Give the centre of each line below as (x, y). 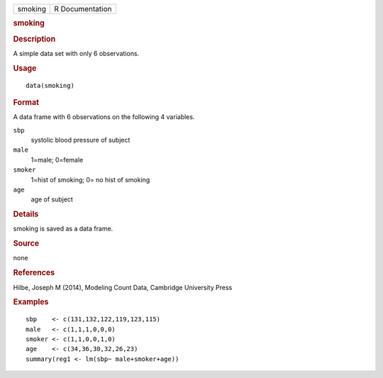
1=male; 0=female (57, 160)
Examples (31, 302)
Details (26, 214)
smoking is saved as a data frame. (63, 229)
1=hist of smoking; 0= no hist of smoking (90, 179)
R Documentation (83, 9)
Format (26, 102)
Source (26, 243)
